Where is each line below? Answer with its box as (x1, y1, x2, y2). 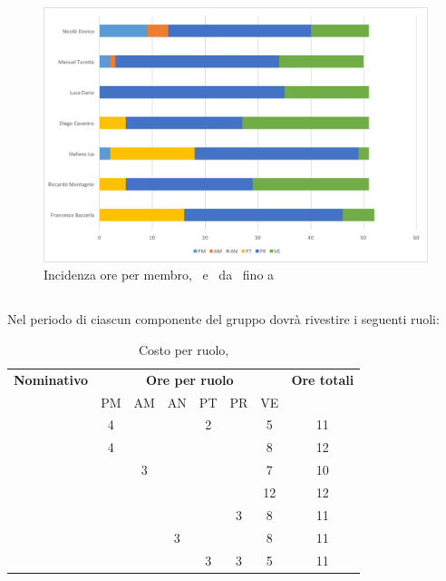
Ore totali (291, 369, 354, 389)
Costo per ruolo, (138, 340, 229, 359)
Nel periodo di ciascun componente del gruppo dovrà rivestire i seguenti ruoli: (7, 310, 440, 329)
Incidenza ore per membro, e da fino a (44, 265, 275, 284)
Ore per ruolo (146, 369, 234, 389)
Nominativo (14, 369, 89, 389)
